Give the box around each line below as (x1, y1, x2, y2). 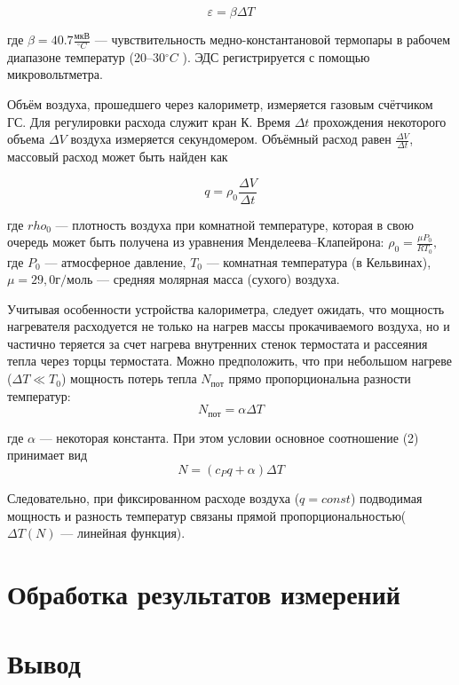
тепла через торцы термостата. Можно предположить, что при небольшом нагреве (7, 351, 452, 370)
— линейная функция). (60, 524, 186, 542)
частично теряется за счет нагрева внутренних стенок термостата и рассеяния (7, 334, 428, 352)
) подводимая (350, 488, 423, 507)
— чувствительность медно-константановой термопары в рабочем (94, 30, 451, 48)
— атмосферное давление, (44, 252, 186, 271)
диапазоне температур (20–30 (7, 47, 165, 66)
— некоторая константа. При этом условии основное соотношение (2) (39, 428, 419, 446)
